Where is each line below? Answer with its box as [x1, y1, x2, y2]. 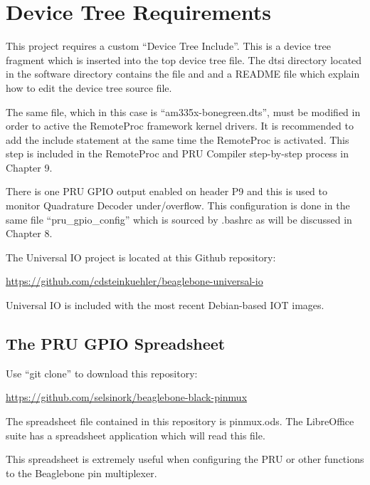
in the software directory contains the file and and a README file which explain [6, 66, 360, 81]
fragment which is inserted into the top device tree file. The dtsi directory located [6, 52, 362, 67]
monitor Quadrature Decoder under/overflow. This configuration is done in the [6, 198, 350, 213]
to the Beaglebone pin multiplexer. [6, 465, 157, 480]
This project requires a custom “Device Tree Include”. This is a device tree [6, 38, 331, 53]
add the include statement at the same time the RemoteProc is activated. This [6, 132, 349, 147]
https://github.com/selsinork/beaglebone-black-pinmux [6, 390, 248, 405]
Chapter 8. [6, 226, 53, 241]
